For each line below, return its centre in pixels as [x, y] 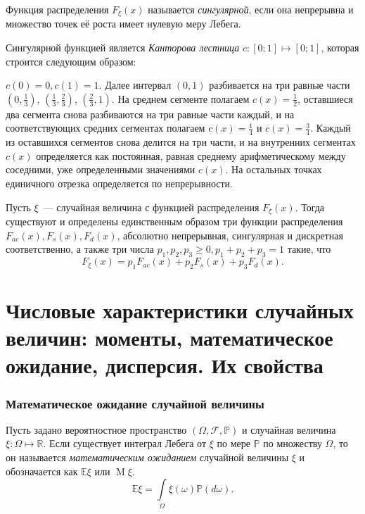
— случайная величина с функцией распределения [151, 207]
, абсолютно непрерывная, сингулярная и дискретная [230, 235]
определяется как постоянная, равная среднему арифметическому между [191, 155]
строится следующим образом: [71, 61]
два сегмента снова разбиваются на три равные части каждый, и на [150, 114]
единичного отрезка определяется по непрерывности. [119, 183]
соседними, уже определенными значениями [101, 169]
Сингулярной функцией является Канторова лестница [123, 48]
